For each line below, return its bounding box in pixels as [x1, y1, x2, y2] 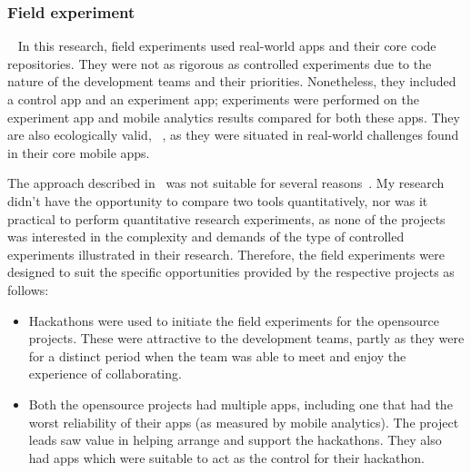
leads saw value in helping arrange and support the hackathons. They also [28, 430, 442, 449]
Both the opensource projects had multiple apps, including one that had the [28, 394, 453, 413]
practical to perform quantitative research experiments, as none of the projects [7, 209, 446, 228]
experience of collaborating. [28, 364, 182, 383]
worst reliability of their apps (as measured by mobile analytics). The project [28, 412, 459, 431]
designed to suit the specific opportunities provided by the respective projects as [7, 262, 455, 281]
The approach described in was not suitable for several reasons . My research [7, 173, 445, 192]
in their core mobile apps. [7, 143, 150, 162]
